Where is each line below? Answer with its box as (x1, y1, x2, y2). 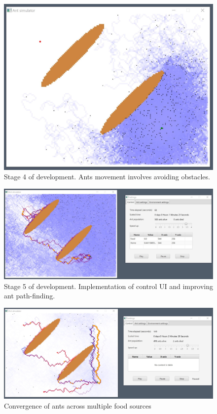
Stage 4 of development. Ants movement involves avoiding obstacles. (4, 171, 210, 182)
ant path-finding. (4, 290, 55, 301)
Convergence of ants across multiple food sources (4, 400, 151, 411)
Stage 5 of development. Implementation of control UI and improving (4, 281, 213, 291)
